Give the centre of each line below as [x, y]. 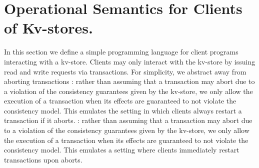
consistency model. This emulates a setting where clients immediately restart [122, 150]
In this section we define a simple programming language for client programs [121, 52]
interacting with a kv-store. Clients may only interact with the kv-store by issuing [130, 61]
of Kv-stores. [48, 28]
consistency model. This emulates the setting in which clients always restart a [123, 110]
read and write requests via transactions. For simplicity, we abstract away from [125, 71]
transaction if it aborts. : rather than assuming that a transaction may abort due [128, 120]
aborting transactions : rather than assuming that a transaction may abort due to [129, 81]
